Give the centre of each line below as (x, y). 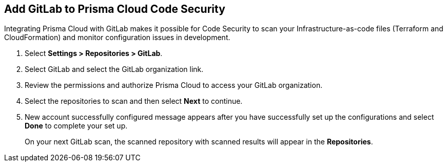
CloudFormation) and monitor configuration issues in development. (117, 38)
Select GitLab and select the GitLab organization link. (114, 69)
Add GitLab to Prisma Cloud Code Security (115, 9)
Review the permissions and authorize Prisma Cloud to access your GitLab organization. (174, 85)
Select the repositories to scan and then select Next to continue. (134, 101)
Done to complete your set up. (76, 126)
